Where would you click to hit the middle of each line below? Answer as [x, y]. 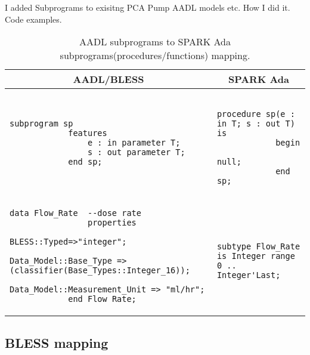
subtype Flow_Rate [258, 247]
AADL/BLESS [108, 79]
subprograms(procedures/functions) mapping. [155, 55]
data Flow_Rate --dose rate [75, 213]
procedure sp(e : [256, 114]
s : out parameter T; [136, 152]
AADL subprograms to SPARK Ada [155, 42]
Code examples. [33, 19]
